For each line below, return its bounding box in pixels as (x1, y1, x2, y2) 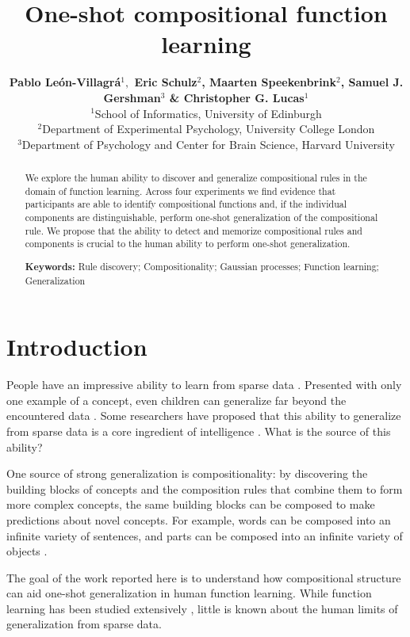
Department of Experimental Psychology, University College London (42, 120, 375, 137)
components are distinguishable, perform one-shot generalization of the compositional (25, 211, 378, 224)
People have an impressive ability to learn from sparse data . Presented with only (6, 376, 402, 393)
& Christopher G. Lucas (169, 89, 305, 105)
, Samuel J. (340, 74, 404, 90)
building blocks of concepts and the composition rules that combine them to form (6, 480, 403, 497)
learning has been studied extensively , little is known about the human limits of (6, 600, 398, 616)
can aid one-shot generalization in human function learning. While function (6, 585, 372, 601)
